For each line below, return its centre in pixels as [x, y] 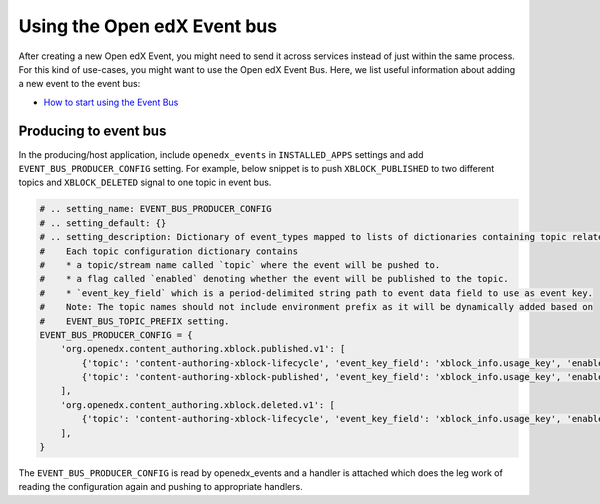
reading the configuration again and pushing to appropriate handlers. [161, 487]
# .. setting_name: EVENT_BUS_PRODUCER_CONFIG [155, 209]
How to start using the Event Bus [111, 102]
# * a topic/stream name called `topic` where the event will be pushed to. [240, 264]
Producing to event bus [92, 130]
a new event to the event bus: [79, 84]
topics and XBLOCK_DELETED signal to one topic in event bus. [145, 182]
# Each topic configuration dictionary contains [169, 251]
